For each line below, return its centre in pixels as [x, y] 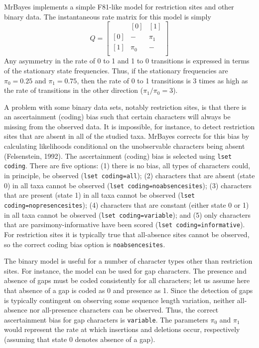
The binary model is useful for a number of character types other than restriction [128, 261]
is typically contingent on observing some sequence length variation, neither [120, 300]
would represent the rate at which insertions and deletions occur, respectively [122, 329]
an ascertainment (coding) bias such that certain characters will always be [117, 117]
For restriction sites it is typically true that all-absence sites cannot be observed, [127, 234]
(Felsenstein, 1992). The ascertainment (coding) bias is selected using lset [118, 156]
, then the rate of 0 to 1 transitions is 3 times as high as [162, 80]
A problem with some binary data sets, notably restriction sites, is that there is [125, 107]
